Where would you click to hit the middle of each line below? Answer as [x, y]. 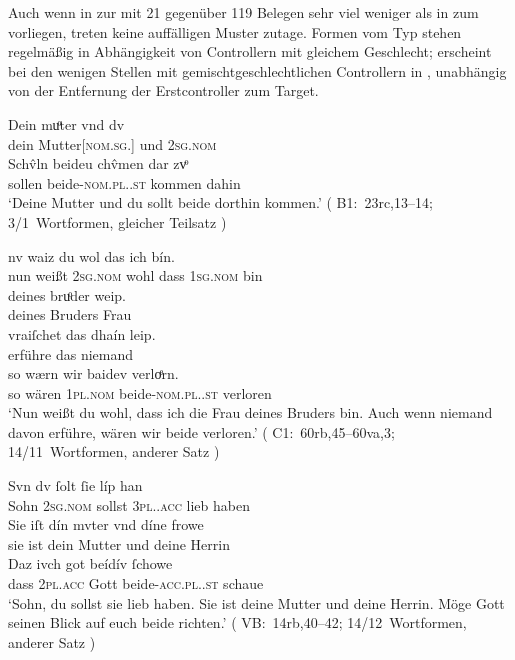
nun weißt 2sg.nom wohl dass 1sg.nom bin [135, 275]
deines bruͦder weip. [67, 294]
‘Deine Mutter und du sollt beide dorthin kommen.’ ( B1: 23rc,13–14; [220, 202]
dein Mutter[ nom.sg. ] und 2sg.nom [112, 143]
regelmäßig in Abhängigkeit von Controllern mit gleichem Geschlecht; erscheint [250, 51]
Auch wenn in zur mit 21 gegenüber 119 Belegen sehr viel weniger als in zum [243, 12]
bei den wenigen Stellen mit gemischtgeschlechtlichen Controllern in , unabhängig [257, 70]
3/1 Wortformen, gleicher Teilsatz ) [117, 221]
